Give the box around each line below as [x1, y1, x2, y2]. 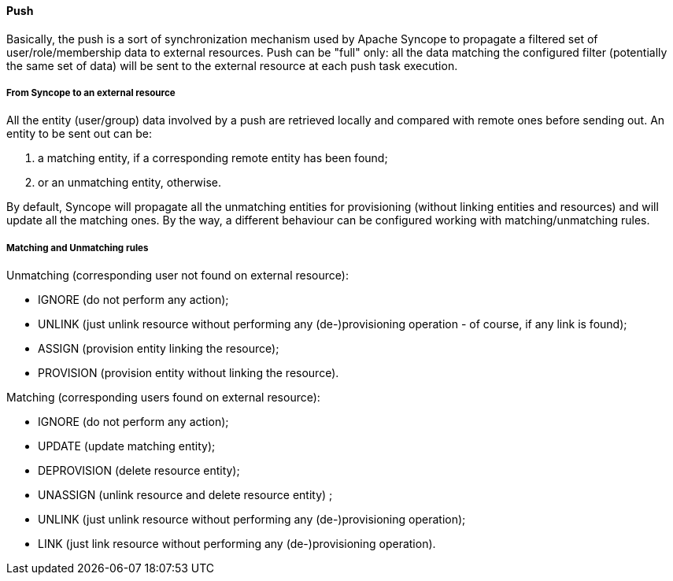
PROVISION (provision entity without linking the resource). [38, 366, 339, 380]
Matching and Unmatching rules [6, 242, 149, 253]
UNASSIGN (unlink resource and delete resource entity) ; [38, 488, 333, 502]
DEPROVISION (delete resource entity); [38, 464, 240, 478]
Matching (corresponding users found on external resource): [6, 390, 320, 405]
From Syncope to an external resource [6, 87, 176, 98]
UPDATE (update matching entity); [38, 439, 216, 453]
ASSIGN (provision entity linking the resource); [38, 342, 279, 356]
